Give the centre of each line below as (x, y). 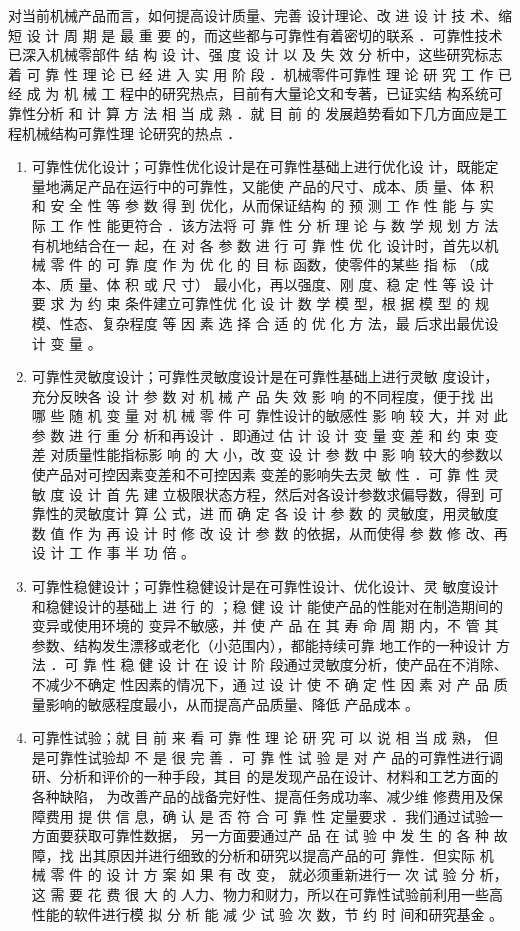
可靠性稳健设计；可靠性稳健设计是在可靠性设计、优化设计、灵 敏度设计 (265, 586)
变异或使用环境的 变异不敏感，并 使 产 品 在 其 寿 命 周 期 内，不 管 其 (265, 625)
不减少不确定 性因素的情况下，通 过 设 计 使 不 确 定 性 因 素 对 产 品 (260, 684)
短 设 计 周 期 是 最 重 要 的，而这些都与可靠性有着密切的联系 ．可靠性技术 (255, 34)
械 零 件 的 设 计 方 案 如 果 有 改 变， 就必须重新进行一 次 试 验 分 (253, 874)
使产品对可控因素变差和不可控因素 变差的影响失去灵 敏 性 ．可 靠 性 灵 (265, 474)
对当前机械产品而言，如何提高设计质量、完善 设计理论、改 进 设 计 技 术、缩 (260, 15)
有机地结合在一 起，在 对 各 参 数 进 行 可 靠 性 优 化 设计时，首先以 (258, 244)
